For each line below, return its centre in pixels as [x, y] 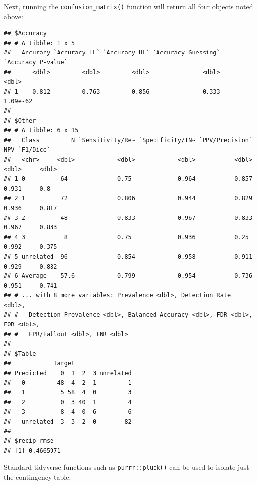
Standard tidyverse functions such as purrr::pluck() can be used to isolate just [127, 467]
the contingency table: [38, 477]
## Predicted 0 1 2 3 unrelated [68, 373]
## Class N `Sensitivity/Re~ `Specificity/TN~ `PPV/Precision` [128, 140]
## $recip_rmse [29, 441]
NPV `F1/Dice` [27, 150]
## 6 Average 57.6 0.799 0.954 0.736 [128, 276]
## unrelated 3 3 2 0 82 [68, 422]
